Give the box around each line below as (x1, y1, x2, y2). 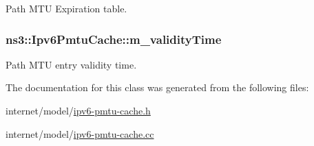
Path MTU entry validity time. (6, 57, 137, 71)
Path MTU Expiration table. (6, 1, 127, 15)
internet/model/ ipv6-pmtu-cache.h (6, 104, 151, 117)
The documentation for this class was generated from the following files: (6, 80, 309, 95)
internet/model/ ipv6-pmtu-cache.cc (6, 126, 154, 141)
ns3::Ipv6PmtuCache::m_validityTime (6, 30, 222, 47)
